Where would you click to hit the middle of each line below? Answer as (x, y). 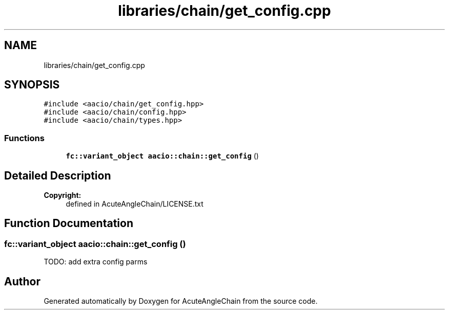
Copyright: (63, 195)
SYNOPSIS (32, 85)
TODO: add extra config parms (96, 262)
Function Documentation (69, 223)
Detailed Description (58, 175)
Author (22, 281)
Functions (24, 138)
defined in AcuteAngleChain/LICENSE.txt (135, 204)
